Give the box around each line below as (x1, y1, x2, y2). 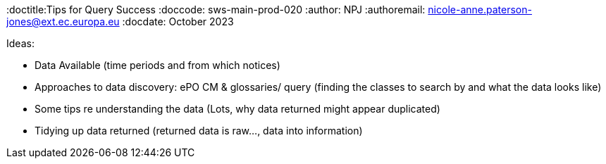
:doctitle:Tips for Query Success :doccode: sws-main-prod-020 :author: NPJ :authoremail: (6, 4, 426, 15)
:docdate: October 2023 (122, 15, 234, 27)
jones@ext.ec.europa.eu (6, 15, 120, 27)
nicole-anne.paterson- (428, 4, 532, 15)
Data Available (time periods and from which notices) (35, 59, 280, 71)
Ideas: (6, 37, 35, 49)
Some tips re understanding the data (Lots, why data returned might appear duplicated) (35, 103, 440, 115)
